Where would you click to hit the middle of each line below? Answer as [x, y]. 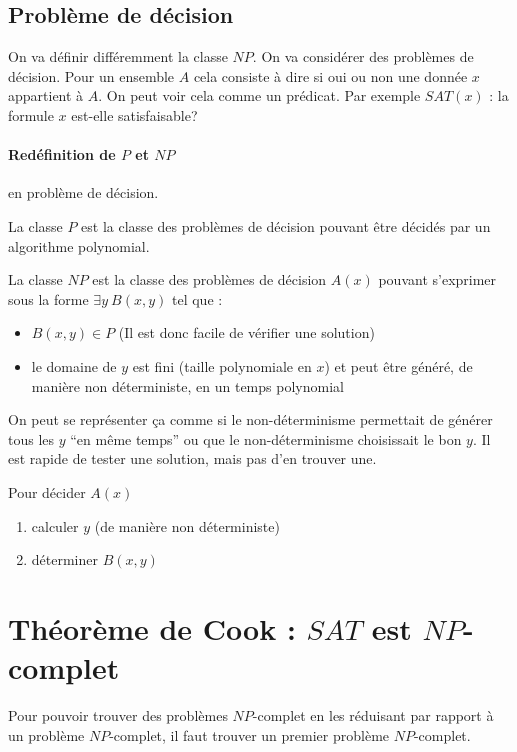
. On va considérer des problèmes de [363, 56]
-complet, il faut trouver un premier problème [249, 734]
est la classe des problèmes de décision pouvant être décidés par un [286, 225]
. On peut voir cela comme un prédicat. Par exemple [259, 95]
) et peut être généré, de [398, 365]
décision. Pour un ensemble [91, 75]
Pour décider [47, 491]
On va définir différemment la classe [118, 56]
